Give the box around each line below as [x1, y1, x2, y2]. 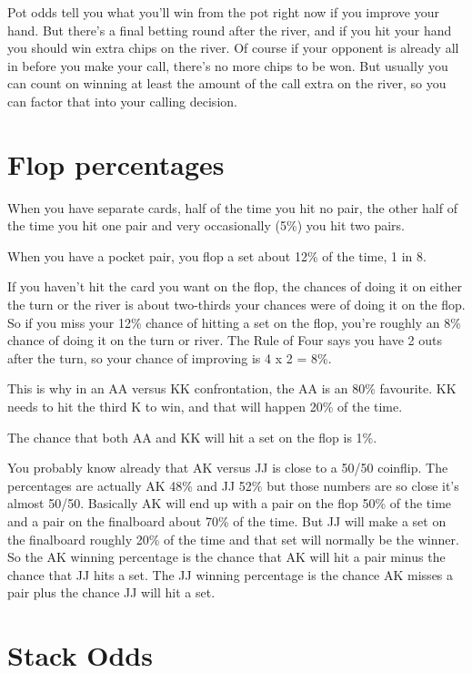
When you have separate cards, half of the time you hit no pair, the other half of [7, 198, 457, 217]
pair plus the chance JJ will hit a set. [7, 583, 216, 602]
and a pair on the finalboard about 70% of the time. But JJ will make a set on [7, 512, 447, 530]
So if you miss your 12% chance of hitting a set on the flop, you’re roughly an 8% [7, 312, 461, 331]
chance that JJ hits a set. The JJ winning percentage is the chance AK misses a [7, 565, 454, 584]
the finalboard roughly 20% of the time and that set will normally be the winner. [7, 529, 459, 548]
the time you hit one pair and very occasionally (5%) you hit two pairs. [7, 216, 405, 235]
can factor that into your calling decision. [7, 91, 237, 110]
